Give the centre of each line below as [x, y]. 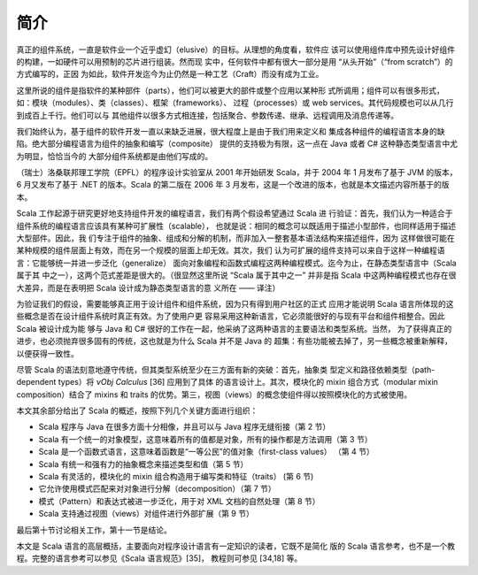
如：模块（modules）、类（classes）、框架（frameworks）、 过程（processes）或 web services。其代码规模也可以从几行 [235, 103]
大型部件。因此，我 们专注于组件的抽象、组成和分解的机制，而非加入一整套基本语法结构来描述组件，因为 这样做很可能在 [235, 238]
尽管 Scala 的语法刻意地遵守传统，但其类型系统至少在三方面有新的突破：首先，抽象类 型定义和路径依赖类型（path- [226, 369]
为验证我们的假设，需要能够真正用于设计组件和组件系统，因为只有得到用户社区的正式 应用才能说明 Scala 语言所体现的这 [235, 303]
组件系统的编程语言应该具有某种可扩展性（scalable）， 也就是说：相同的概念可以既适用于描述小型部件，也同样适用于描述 [236, 226]
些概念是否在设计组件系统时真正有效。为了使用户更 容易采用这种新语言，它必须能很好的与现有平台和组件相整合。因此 [231, 316]
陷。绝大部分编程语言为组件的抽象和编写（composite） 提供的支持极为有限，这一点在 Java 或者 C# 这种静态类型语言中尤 [237, 144]
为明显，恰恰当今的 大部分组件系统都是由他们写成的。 [114, 156]
